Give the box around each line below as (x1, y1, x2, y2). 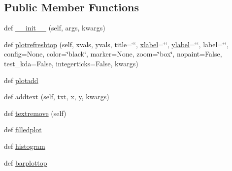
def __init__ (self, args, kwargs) (4, 23, 105, 33)
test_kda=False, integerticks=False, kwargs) (4, 58, 138, 68)
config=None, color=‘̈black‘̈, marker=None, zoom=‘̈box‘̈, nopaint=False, (4, 49, 222, 59)
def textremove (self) (4, 108, 66, 118)
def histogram (4, 141, 45, 151)
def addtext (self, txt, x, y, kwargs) (4, 91, 109, 102)
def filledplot (4, 124, 42, 135)
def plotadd (4, 75, 38, 85)
